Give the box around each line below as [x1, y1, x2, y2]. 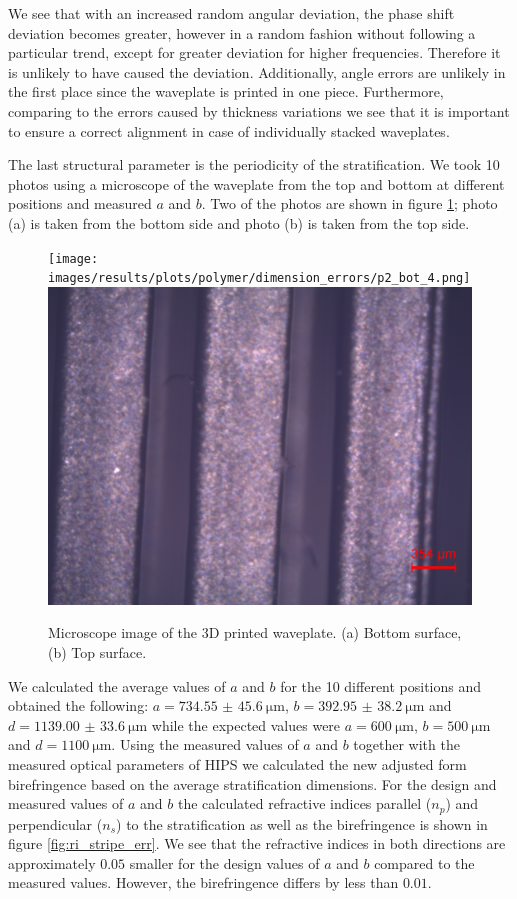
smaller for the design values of [129, 852, 320, 873]
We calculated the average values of [8, 675, 226, 696]
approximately [8, 852, 96, 873]
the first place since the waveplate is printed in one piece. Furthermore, [8, 81, 444, 102]
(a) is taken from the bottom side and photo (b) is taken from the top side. [8, 212, 470, 233]
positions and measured [8, 193, 152, 214]
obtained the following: [8, 695, 149, 716]
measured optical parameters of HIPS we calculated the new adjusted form [8, 754, 467, 774]
